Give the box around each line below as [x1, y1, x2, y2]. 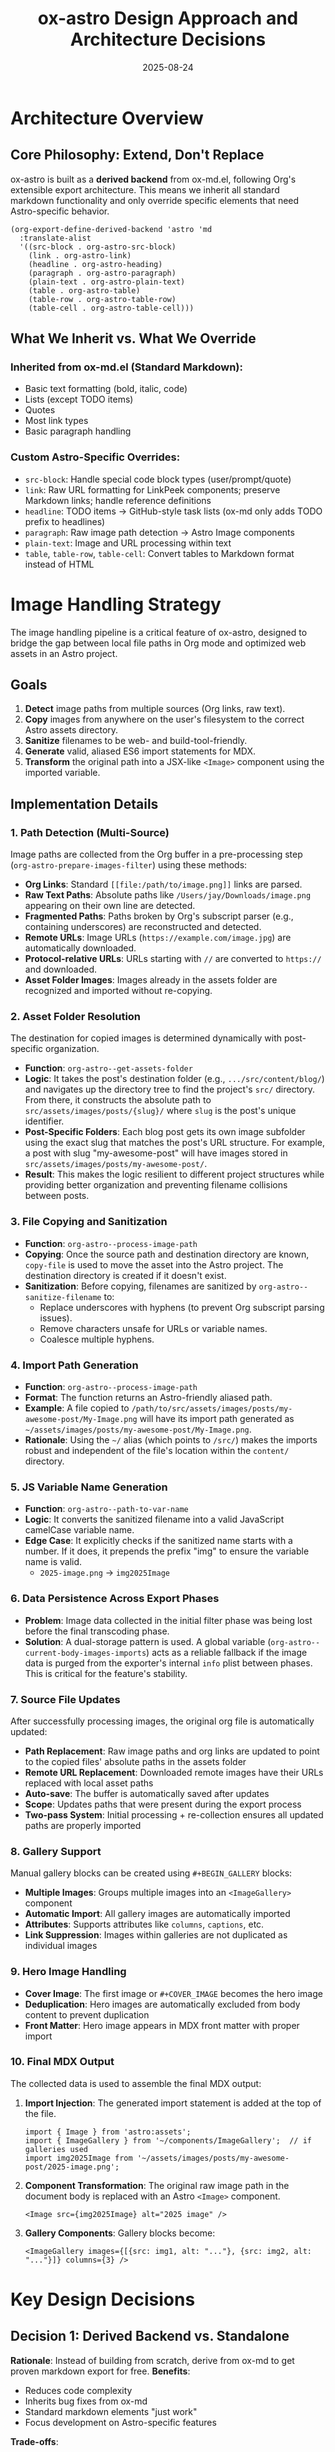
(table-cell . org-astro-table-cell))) [28, 303, 195, 313]
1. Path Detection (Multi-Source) [10, 825, 170, 839]
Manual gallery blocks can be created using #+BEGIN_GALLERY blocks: [10, 1867, 293, 1879]
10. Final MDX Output [10, 2055, 115, 2069]
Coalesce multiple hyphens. [39, 1333, 155, 1345]
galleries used [24, 2144, 89, 2154]
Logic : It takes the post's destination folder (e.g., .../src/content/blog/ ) [24, 1073, 325, 1085]
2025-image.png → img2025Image [39, 1567, 170, 1579]
